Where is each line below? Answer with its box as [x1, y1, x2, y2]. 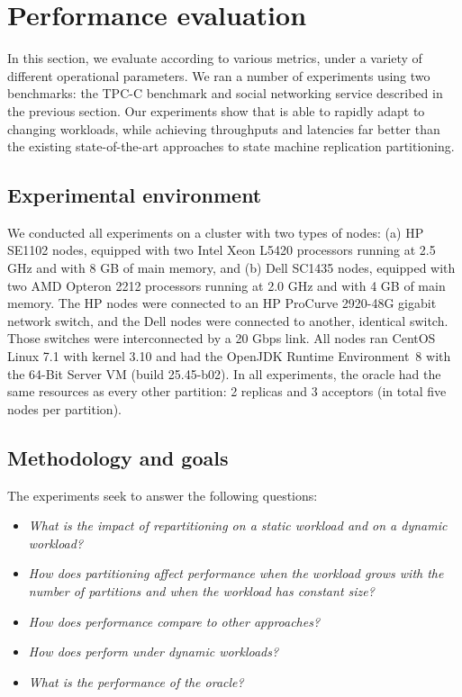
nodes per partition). [7, 399, 122, 418]
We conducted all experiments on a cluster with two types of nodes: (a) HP [7, 222, 424, 241]
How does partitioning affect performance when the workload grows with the [28, 564, 444, 583]
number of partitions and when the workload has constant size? [28, 582, 375, 600]
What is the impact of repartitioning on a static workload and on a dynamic [28, 516, 448, 535]
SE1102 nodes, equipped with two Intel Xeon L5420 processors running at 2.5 [7, 240, 436, 259]
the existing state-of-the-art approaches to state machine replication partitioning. [7, 137, 455, 156]
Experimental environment [7, 181, 262, 209]
